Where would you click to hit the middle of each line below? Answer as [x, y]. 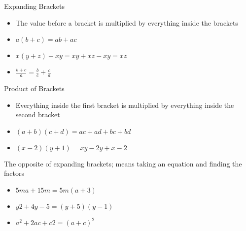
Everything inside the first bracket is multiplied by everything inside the [125, 105]
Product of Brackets [34, 88]
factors [14, 173]
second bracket [38, 115]
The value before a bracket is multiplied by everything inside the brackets [127, 22]
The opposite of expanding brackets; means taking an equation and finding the [123, 163]
